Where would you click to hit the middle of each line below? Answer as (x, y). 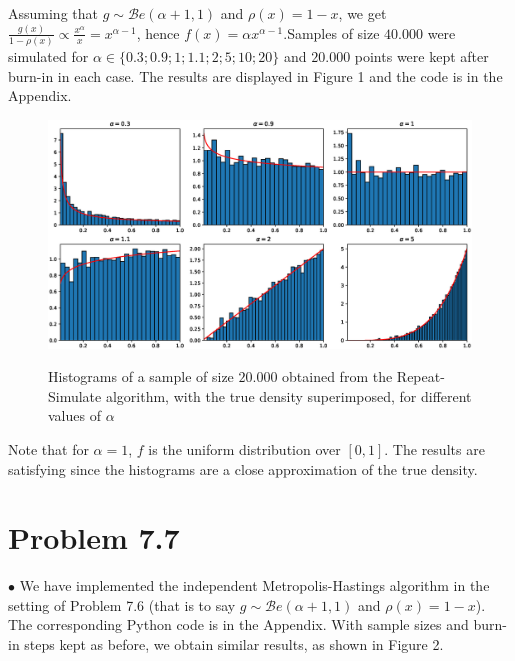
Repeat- (420, 376)
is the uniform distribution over (244, 448)
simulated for (48, 56)
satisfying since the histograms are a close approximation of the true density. (243, 468)
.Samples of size (331, 32)
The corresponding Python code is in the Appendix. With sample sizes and (238, 624)
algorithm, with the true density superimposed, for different (288, 395)
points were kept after (421, 56)
